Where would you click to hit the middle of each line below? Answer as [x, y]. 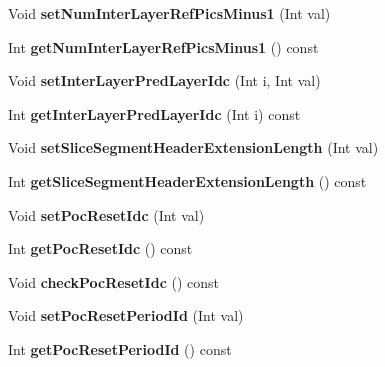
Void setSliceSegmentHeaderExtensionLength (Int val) [193, 147]
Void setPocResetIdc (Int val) [106, 214]
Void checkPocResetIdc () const [113, 281]
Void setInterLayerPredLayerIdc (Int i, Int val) [164, 80]
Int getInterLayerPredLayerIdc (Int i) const [154, 113]
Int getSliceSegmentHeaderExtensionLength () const [187, 180]
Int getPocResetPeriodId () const [120, 348]
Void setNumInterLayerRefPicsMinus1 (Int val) [169, 13]
